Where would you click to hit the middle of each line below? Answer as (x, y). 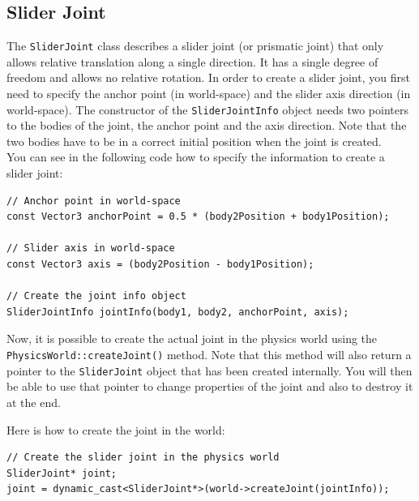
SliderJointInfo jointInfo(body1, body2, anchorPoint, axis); (178, 312)
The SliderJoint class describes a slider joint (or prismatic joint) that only (195, 46)
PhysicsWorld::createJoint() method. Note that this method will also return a (209, 355)
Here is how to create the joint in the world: (116, 429)
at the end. (34, 402)
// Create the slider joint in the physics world (143, 458)
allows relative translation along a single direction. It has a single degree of (192, 61)
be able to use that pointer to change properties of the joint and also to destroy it (210, 386)
